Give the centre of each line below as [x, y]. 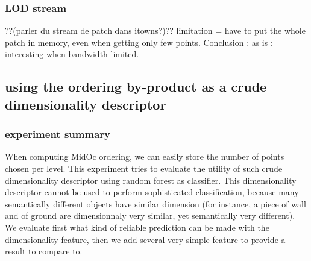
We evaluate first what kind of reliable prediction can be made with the [137, 227]
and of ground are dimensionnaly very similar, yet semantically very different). [150, 215]
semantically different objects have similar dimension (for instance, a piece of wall [155, 203]
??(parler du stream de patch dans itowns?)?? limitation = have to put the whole [155, 30]
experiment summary [58, 134]
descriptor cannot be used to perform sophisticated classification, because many [152, 192]
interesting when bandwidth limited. [72, 54]
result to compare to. [44, 251]
